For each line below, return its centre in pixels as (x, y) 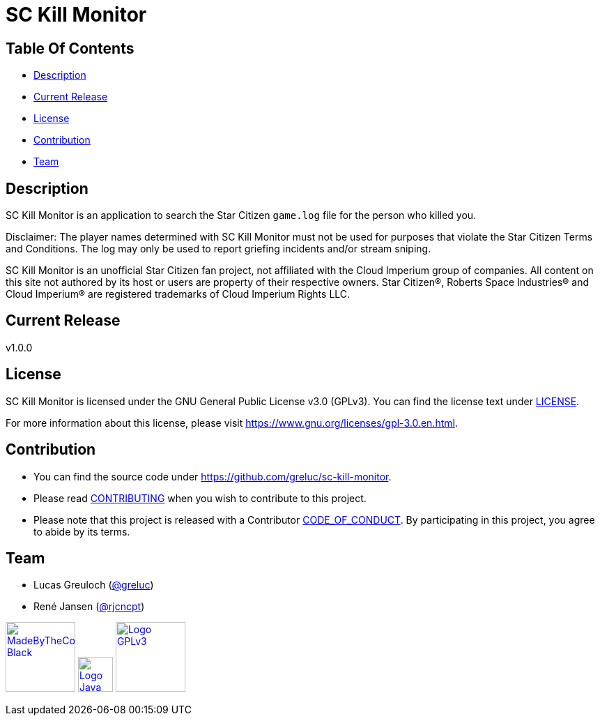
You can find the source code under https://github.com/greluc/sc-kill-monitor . (213, 476)
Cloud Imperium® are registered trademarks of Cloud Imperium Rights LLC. (178, 294)
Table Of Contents (70, 48)
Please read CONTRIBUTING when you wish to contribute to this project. (200, 498)
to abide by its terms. (82, 531)
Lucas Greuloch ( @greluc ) (94, 585)
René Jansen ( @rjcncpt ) (89, 607)
